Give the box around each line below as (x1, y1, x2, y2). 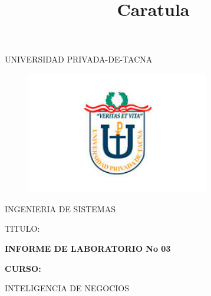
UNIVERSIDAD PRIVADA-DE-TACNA (5, 53, 153, 65)
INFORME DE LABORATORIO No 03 (5, 242, 171, 254)
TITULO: (5, 222, 40, 235)
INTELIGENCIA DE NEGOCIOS (5, 282, 129, 294)
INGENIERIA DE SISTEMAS (5, 202, 116, 215)
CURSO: (5, 262, 41, 274)
